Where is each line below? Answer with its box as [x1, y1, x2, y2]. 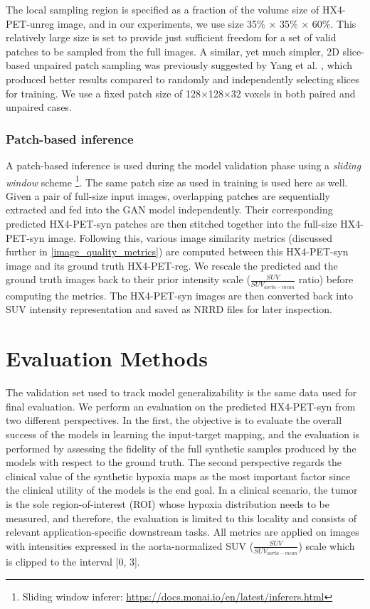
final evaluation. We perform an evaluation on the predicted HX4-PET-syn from [6, 398, 356, 413]
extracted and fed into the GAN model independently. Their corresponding [6, 202, 333, 217]
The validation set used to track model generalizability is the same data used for [6, 385, 357, 400]
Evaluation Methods [6, 344, 208, 373]
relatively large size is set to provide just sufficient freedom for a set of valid [6, 30, 337, 45]
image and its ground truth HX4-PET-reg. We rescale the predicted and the [6, 258, 338, 272]
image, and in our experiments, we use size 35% [57, 16, 265, 31]
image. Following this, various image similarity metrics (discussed [48, 230, 333, 245]
